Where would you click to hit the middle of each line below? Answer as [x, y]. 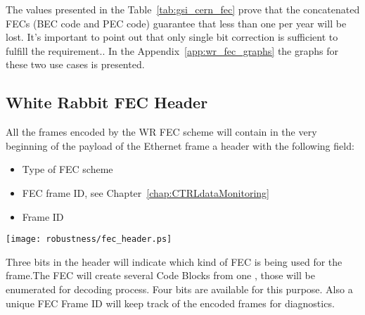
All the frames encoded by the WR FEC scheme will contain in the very [161, 132]
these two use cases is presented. [75, 64]
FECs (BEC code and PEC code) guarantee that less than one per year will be [176, 23]
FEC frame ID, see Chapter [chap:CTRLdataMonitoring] [146, 192]
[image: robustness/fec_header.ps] [89, 239]
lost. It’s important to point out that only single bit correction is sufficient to [172, 37]
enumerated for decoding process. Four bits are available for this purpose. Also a [179, 289]
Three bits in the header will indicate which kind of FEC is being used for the [174, 261]
